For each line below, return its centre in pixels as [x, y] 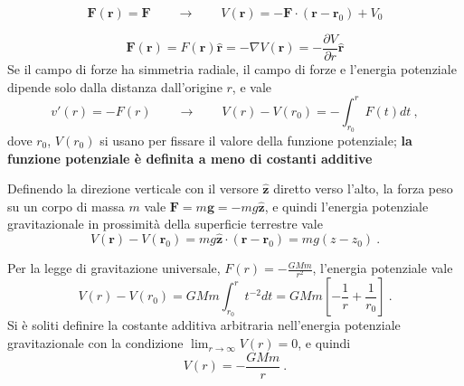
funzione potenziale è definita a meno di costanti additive [190, 158]
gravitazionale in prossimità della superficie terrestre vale [165, 224]
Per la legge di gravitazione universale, [114, 268]
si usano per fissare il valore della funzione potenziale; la [256, 140]
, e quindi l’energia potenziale [346, 206]
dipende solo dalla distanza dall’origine [115, 86]
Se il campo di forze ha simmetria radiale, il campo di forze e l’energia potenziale [232, 69]
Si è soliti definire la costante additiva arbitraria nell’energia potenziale [204, 325]
